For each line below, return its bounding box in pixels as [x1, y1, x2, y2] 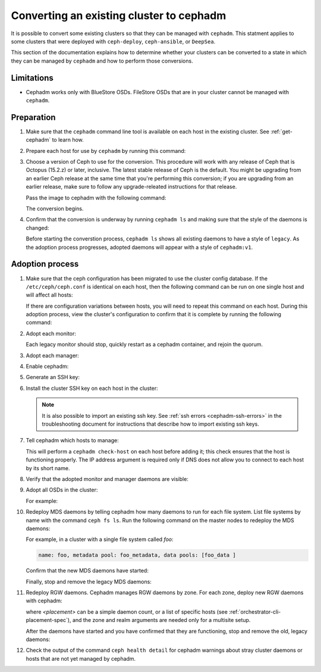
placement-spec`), [26, 617, 71, 624]
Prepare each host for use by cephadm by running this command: [26, 147, 186, 154]
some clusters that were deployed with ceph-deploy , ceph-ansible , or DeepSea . [11, 37, 216, 45]
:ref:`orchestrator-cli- [229, 608, 281, 615]
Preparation [11, 112, 56, 122]
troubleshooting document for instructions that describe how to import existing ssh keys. [42, 420, 260, 427]
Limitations [11, 73, 53, 83]
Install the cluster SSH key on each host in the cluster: [26, 385, 158, 392]
